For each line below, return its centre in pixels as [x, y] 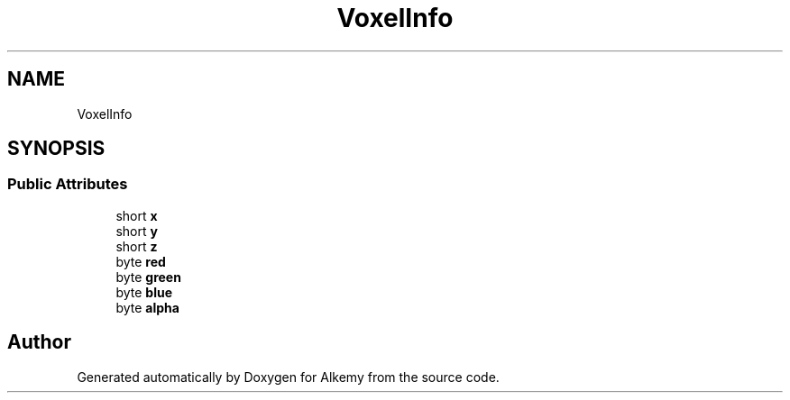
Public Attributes [68, 184]
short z [137, 246]
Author [39, 342]
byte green [148, 277]
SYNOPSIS [56, 149]
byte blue [144, 292]
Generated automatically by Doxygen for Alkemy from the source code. [288, 377]
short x [137, 215]
